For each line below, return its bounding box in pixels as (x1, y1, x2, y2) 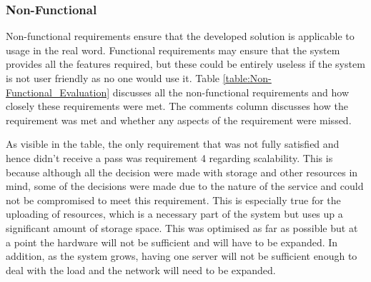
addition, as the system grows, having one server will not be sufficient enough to (6, 248, 357, 263)
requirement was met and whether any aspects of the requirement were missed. (6, 112, 352, 127)
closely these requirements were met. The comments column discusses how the (6, 99, 348, 114)
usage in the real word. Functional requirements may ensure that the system (6, 42, 340, 57)
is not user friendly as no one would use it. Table (6, 71, 220, 85)
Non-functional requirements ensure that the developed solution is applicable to (6, 29, 355, 44)
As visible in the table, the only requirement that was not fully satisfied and (6, 136, 340, 151)
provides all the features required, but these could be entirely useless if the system (6, 56, 365, 71)
